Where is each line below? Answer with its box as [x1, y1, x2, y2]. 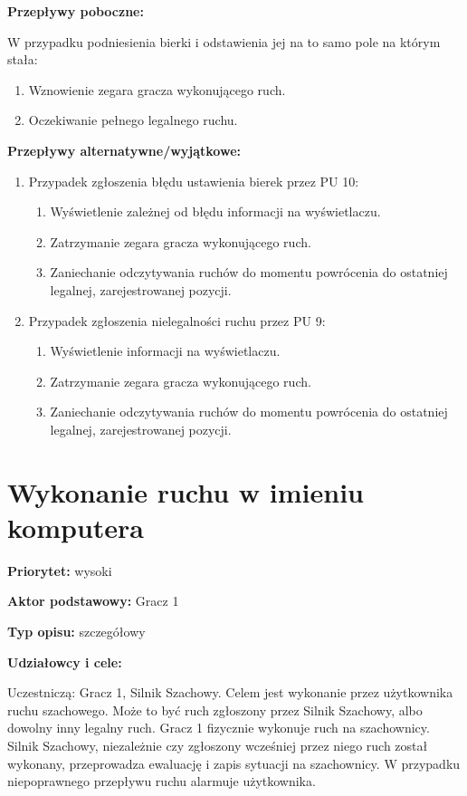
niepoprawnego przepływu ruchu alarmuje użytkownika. [7, 772, 316, 791]
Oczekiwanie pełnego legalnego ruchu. [28, 110, 238, 129]
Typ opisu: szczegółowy [7, 622, 146, 640]
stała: [7, 50, 38, 69]
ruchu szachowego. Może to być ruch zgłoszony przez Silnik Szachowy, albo [7, 700, 423, 719]
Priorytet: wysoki [7, 561, 112, 580]
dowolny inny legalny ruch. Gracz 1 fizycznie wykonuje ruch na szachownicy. [7, 718, 430, 737]
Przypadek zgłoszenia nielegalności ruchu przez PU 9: [28, 311, 326, 330]
